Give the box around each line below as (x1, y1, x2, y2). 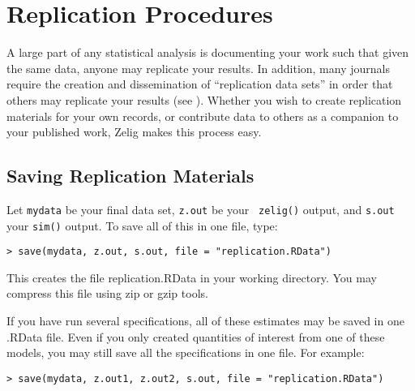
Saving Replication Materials (6, 163, 255, 188)
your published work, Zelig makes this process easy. (6, 123, 262, 140)
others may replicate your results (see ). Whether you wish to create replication (6, 91, 402, 108)
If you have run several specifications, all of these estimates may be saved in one (6, 312, 404, 329)
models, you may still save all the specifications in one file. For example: (6, 344, 365, 361)
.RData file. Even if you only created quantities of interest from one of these (6, 328, 385, 345)
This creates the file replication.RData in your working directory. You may (6, 269, 377, 286)
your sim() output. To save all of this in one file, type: (6, 217, 278, 234)
